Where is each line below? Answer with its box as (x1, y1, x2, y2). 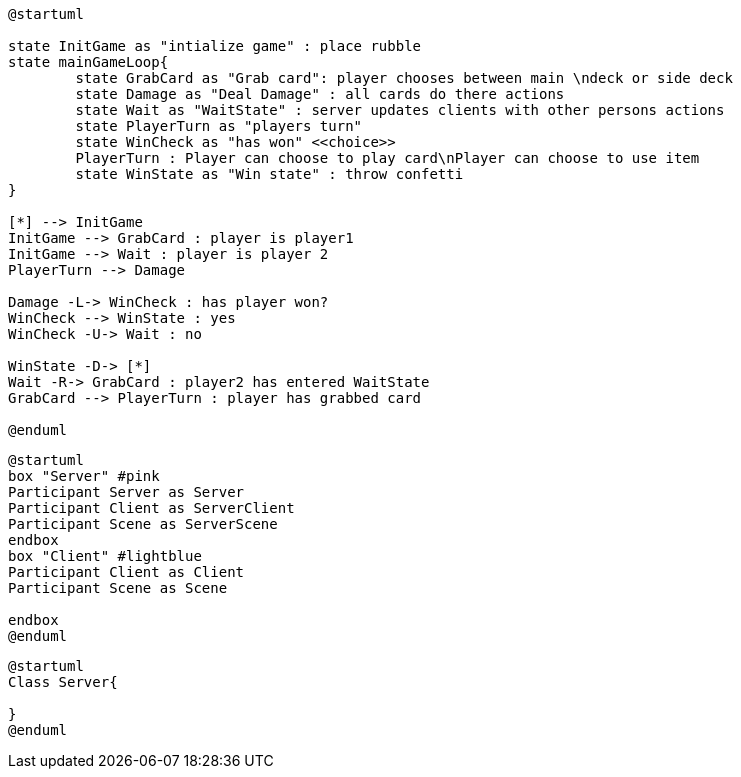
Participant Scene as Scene (8, 580, 228, 596)
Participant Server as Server (8, 484, 245, 500)
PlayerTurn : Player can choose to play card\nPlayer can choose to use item (75, 150, 700, 166)
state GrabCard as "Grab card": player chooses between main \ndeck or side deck (75, 70, 733, 86)
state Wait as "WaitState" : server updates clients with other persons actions (75, 102, 725, 118)
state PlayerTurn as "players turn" (75, 118, 363, 134)
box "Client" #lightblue (8, 548, 202, 564)
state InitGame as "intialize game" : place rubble (8, 38, 422, 54)
